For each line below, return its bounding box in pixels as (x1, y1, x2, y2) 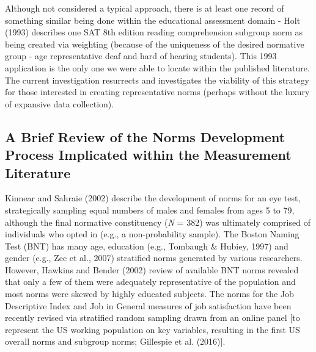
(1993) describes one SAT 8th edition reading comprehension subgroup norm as (5, 26, 303, 38)
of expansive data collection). (5, 97, 114, 110)
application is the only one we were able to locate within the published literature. (5, 61, 310, 74)
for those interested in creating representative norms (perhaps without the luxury (5, 85, 310, 98)
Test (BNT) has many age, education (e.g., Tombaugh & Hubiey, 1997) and (5, 239, 288, 252)
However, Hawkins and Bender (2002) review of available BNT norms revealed (5, 263, 299, 276)
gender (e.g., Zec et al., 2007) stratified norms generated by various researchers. (5, 251, 303, 264)
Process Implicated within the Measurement (5, 145, 292, 164)
